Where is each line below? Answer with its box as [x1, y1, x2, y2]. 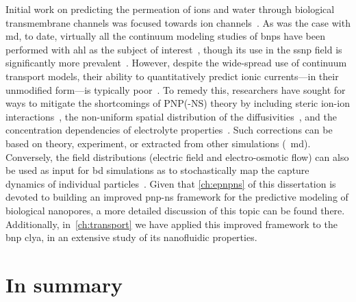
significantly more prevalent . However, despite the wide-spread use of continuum [5, 55, 347, 70]
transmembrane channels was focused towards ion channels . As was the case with [5, 15, 351, 29]
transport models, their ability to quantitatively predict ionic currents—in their [5, 68, 339, 83]
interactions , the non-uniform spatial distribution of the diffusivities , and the [5, 109, 337, 123]
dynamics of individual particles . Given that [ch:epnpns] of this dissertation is [5, 176, 336, 190]
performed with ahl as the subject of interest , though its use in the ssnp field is [5, 42, 342, 56]
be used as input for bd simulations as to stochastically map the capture [5, 163, 309, 177]
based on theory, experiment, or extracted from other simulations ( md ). [5, 136, 311, 150]
